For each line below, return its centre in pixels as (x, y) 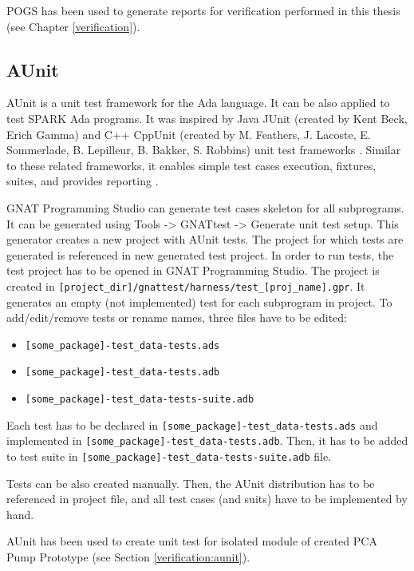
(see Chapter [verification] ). (73, 26)
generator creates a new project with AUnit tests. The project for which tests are (205, 239)
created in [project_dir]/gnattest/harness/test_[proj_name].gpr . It (186, 285)
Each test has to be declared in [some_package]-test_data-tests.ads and (192, 424)
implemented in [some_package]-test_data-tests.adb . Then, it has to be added (207, 440)
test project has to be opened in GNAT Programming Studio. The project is (193, 270)
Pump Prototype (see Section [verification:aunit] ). (128, 557)
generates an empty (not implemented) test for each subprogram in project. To (199, 301)
